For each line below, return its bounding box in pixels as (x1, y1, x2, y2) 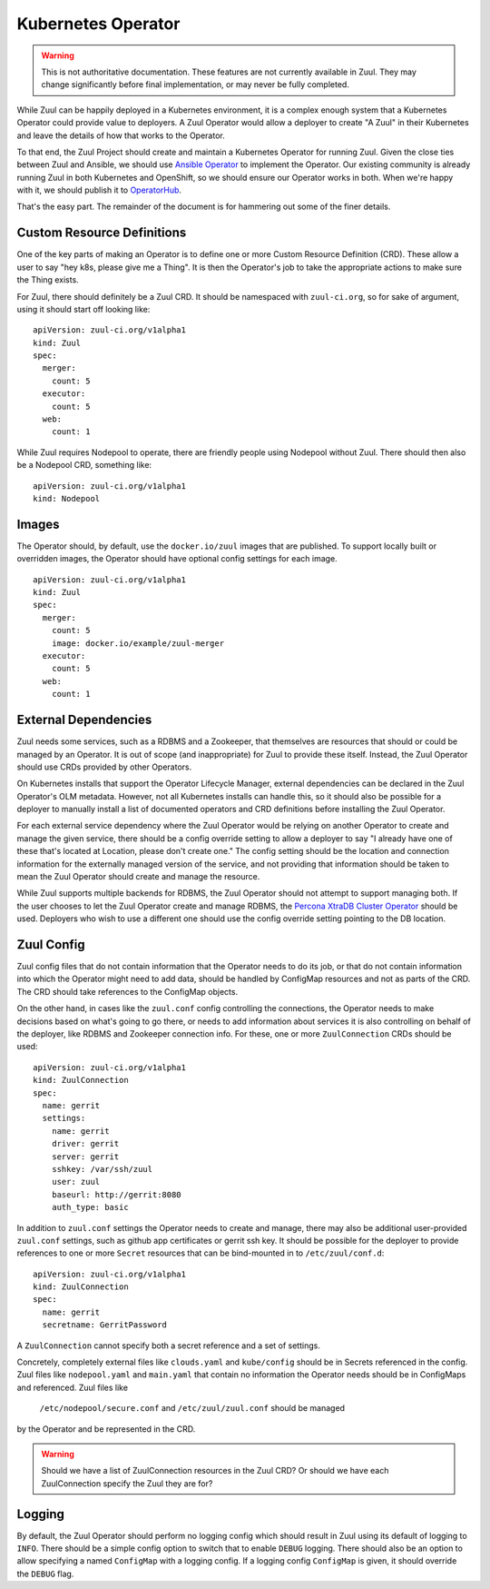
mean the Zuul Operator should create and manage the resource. (16, 871, 260, 882)
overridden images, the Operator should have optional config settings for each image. (16, 553, 338, 564)
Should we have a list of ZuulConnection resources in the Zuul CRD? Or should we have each (41, 1465, 389, 1476)
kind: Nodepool (33, 493, 101, 503)
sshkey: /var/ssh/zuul (51, 1164, 153, 1174)
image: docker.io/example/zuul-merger (51, 638, 225, 649)
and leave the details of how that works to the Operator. (16, 130, 226, 141)
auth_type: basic (51, 1202, 129, 1213)
